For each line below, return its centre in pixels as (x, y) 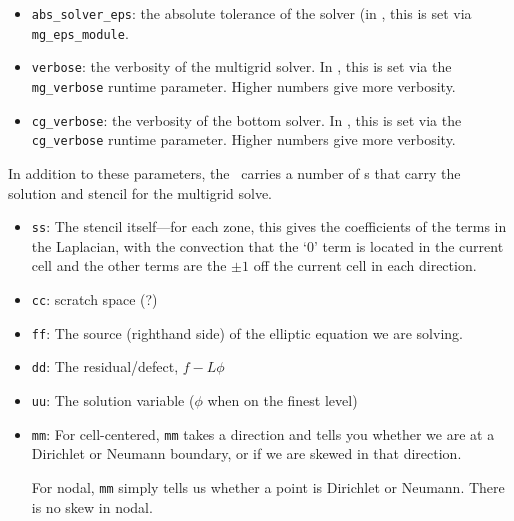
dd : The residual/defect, (105, 366)
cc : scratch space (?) (94, 298)
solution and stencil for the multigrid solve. (140, 192)
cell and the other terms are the (129, 265)
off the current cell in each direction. (365, 265)
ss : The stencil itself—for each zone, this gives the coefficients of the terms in (269, 226)
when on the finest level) (282, 399)
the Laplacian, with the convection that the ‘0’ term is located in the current (267, 245)
